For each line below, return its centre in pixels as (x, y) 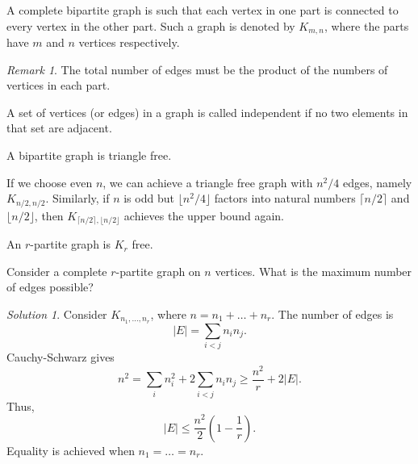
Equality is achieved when (71, 450)
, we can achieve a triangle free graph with (208, 182)
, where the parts (366, 25)
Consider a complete (57, 271)
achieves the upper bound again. (204, 215)
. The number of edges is (332, 314)
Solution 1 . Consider (57, 314)
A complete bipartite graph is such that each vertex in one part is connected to (203, 10)
